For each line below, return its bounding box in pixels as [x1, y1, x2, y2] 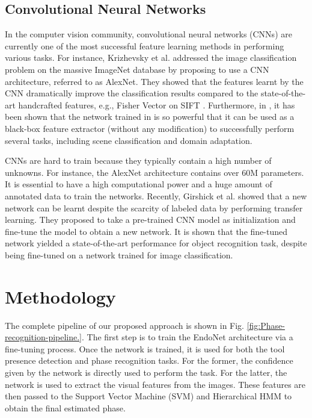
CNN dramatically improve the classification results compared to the [5, 87, 258, 99]
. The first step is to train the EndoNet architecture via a [82, 331, 293, 343]
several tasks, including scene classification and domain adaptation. [5, 134, 252, 146]
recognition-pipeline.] [5, 331, 82, 343]
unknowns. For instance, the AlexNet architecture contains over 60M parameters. [5, 166, 304, 178]
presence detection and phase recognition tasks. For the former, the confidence [5, 354, 293, 367]
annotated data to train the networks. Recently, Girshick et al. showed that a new [5, 189, 307, 202]
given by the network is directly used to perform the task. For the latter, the [5, 366, 287, 378]
